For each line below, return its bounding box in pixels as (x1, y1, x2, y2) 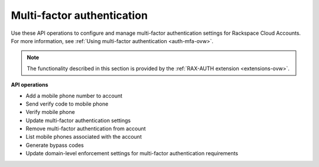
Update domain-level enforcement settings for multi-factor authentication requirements (25, 150, 239, 157)
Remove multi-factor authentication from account (25, 125, 146, 132)
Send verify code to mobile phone (25, 100, 109, 107)
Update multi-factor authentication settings (25, 117, 131, 124)
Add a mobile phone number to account (25, 92, 123, 99)
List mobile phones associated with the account (25, 133, 142, 140)
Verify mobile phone (25, 109, 75, 116)
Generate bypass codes (25, 142, 84, 149)
